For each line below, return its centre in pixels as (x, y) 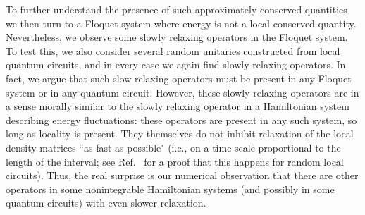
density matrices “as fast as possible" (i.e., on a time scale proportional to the (173, 147)
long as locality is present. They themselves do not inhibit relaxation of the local (180, 134)
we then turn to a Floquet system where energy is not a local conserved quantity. (181, 23)
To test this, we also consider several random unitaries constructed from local (173, 50)
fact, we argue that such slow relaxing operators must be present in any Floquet (179, 78)
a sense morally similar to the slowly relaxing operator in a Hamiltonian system (178, 106)
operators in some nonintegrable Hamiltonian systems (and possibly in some (170, 189)
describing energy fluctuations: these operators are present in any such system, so (181, 119)
